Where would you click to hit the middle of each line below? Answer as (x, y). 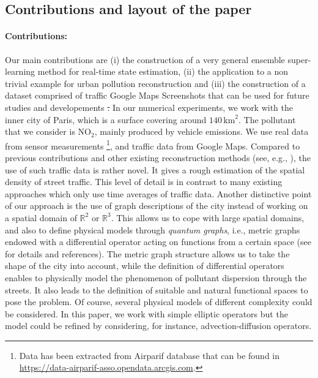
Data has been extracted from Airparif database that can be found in (150, 355)
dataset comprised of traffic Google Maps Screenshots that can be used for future (157, 95)
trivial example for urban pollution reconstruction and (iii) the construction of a (155, 83)
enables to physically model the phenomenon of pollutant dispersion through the (156, 277)
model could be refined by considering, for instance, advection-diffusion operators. (158, 326)
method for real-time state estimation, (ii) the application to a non (163, 71)
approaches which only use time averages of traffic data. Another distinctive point (158, 193)
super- (299, 59)
